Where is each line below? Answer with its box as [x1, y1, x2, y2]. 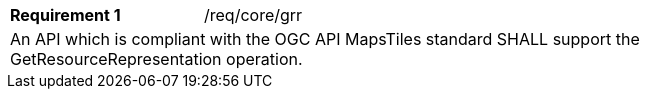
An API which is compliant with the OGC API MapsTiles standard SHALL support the [10, 29, 640, 49]
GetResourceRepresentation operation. [10, 49, 303, 69]
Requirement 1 [10, 5, 121, 25]
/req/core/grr [204, 5, 303, 25]
